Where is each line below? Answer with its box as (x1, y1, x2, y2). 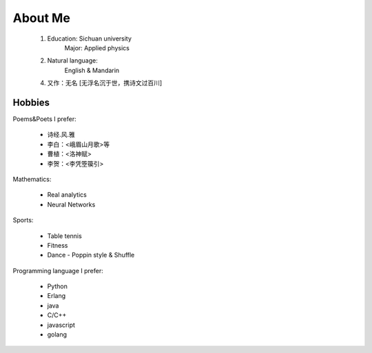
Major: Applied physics (64, 43, 130, 52)
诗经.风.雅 (47, 131, 76, 139)
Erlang (47, 292, 66, 300)
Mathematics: (12, 175, 52, 183)
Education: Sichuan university (47, 34, 132, 43)
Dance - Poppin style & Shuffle (47, 251, 135, 259)
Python (47, 282, 68, 290)
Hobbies (12, 96, 50, 108)
